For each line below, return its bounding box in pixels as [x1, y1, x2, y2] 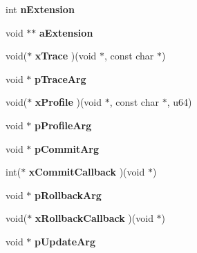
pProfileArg [35, 118, 92, 132]
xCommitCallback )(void [28, 165, 145, 179]
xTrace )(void [35, 48, 97, 63]
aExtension [39, 25, 93, 39]
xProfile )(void [35, 95, 102, 109]
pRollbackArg [35, 187, 102, 202]
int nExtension [6, 2, 75, 16]
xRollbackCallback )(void [35, 211, 153, 225]
